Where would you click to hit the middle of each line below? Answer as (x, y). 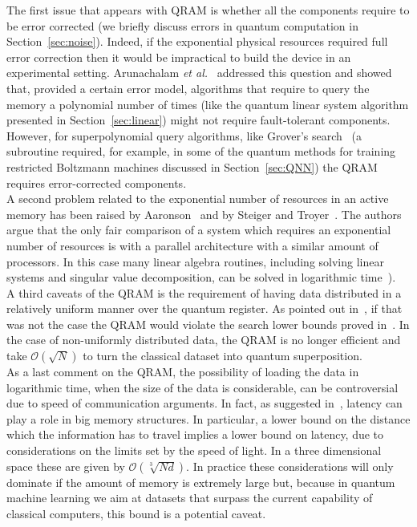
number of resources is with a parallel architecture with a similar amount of (192, 245)
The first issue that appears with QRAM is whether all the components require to (208, 10)
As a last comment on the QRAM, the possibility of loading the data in (183, 372)
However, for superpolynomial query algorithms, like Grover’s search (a (184, 135)
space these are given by (66, 466)
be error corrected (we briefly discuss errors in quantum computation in (182, 25)
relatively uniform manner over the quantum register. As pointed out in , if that (204, 308)
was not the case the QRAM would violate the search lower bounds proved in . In (208, 324)
